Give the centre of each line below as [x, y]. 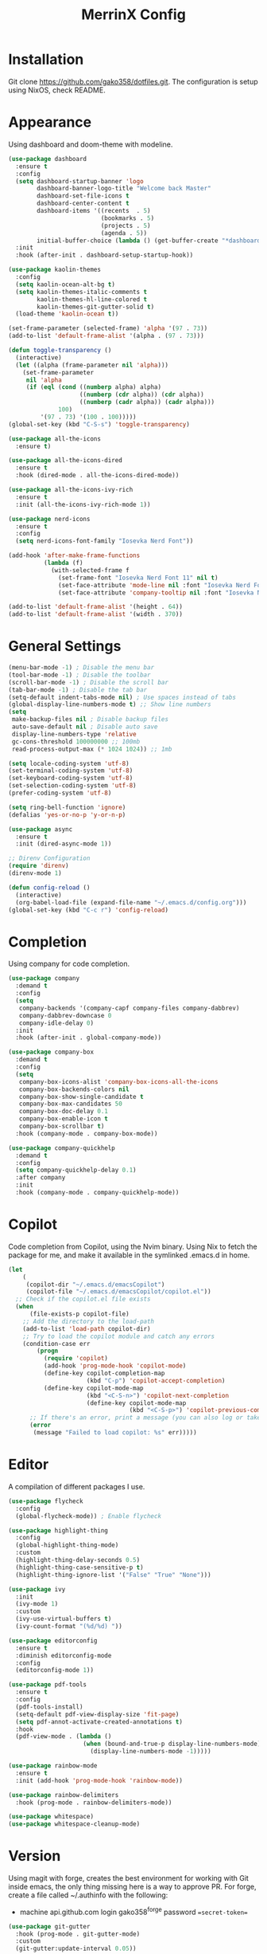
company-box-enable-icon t [64, 1119]
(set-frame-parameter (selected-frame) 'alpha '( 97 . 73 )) [108, 328]
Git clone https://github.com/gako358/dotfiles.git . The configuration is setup [133, 81]
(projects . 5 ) [126, 226]
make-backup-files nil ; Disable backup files [90, 720]
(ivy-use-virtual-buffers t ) [64, 1619]
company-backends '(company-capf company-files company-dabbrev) [129, 1008]
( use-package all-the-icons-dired [66, 461]
